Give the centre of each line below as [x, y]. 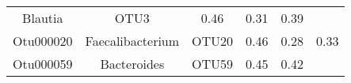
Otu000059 [43, 64]
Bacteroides [132, 64]
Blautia [43, 18]
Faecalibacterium [132, 41]
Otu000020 [43, 41]
